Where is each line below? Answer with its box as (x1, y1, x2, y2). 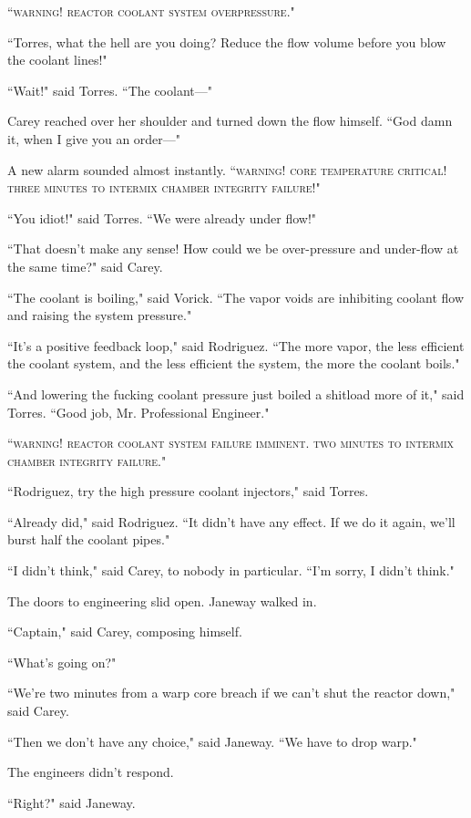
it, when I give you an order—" (7, 129, 181, 148)
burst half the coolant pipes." (7, 530, 170, 549)
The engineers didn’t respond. (7, 762, 174, 782)
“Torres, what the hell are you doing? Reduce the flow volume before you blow (7, 32, 446, 51)
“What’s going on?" (7, 652, 117, 671)
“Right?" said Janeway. (7, 792, 136, 812)
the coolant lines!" (7, 50, 108, 69)
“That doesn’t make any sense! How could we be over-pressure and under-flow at (7, 239, 459, 258)
